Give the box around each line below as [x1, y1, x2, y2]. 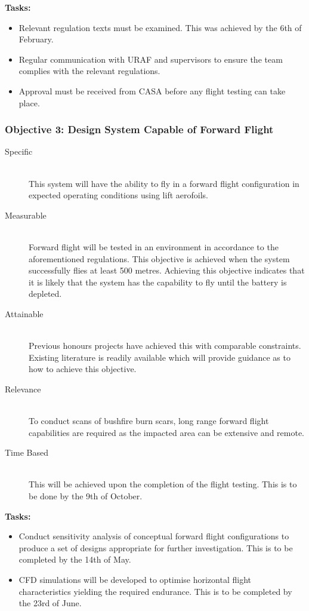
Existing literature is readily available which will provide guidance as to [29, 351, 291, 363]
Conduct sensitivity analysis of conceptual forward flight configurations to [18, 530, 289, 542]
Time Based [5, 446, 48, 459]
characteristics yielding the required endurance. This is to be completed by [18, 585, 292, 597]
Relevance [5, 382, 41, 395]
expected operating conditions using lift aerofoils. [29, 189, 208, 201]
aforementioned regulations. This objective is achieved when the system [29, 252, 290, 265]
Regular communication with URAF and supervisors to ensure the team [18, 53, 283, 65]
